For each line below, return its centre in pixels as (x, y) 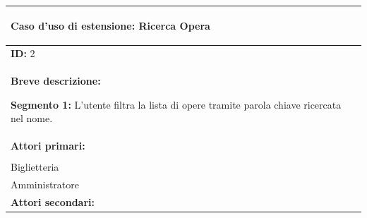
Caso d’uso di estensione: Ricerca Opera (110, 25)
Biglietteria (35, 167)
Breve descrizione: (56, 81)
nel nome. (32, 118)
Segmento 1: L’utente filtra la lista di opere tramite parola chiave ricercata (176, 104)
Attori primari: (48, 146)
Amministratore (45, 184)
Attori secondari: (53, 202)
